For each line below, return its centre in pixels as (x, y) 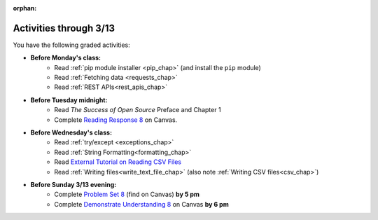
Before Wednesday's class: (71, 132)
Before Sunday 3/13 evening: (73, 184)
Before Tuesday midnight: (69, 100)
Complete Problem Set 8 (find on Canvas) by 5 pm (127, 194)
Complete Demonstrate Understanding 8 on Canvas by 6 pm (141, 204)
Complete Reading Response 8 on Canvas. (116, 120)
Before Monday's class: (66, 58)
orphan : (25, 8)
